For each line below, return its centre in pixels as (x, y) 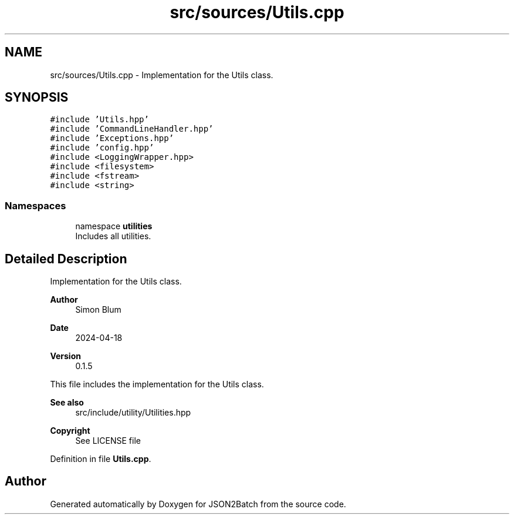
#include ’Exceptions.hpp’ (112, 138)
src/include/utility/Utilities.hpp (133, 413)
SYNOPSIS (37, 98)
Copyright (70, 431)
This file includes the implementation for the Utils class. (157, 384)
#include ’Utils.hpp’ (99, 120)
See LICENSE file (108, 441)
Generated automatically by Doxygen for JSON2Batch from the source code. (198, 504)
